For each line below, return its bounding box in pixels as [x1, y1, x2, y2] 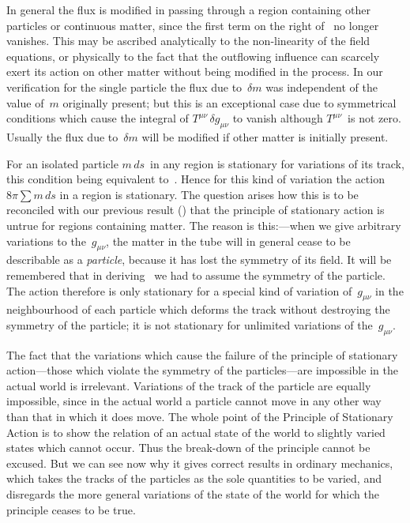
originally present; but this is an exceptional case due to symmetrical [62, 94, 397, 111]
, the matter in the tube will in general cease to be [106, 232, 351, 249]
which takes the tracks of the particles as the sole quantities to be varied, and [6, 470, 382, 487]
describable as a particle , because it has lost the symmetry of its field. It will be [6, 251, 392, 268]
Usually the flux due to [6, 128, 118, 145]
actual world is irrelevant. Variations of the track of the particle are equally [6, 377, 371, 393]
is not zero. [348, 110, 401, 126]
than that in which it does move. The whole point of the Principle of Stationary [6, 408, 393, 425]
